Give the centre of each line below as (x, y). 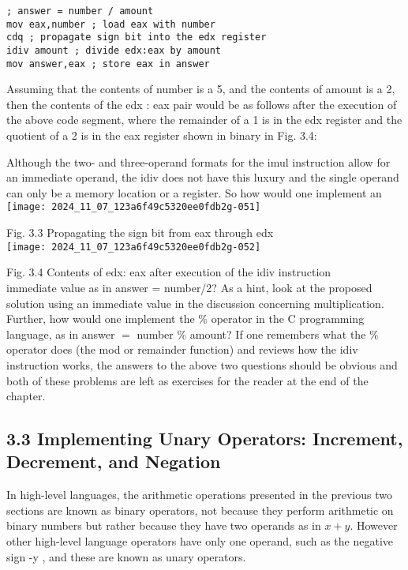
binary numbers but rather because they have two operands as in (164, 525)
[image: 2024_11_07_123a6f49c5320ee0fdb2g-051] (134, 207)
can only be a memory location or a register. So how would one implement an (194, 192)
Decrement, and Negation (114, 461)
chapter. (26, 396)
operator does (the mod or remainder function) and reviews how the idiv (182, 349)
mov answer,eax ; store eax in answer (108, 64)
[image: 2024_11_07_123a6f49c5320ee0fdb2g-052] (134, 247)
